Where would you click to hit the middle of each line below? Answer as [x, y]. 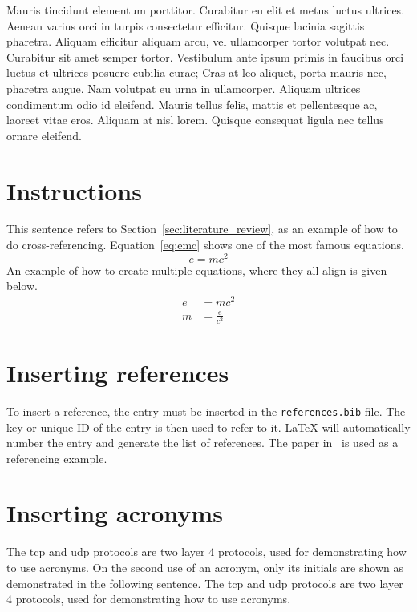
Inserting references [118, 372]
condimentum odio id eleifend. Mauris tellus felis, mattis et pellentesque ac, [192, 104]
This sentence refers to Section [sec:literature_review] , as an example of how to [202, 229]
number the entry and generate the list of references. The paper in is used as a [202, 443]
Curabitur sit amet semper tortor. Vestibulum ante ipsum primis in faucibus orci [205, 56]
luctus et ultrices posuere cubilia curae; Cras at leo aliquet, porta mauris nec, [196, 72]
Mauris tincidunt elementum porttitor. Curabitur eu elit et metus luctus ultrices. [206, 10]
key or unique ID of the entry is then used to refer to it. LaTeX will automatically [208, 427]
